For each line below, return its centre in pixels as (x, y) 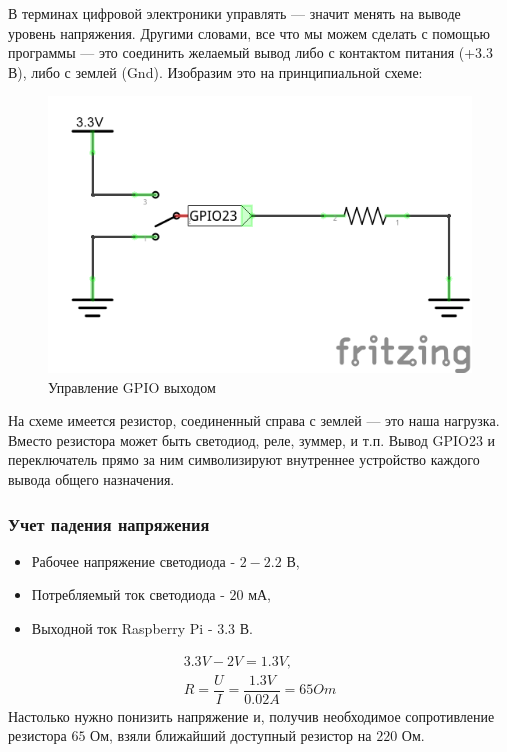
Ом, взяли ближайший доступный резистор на (231, 735)
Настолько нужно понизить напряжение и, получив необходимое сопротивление (251, 715)
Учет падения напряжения (109, 523)
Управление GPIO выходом (132, 386)
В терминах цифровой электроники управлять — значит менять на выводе (234, 13)
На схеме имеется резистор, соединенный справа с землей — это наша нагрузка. (254, 420)
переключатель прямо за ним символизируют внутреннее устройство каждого (244, 459)
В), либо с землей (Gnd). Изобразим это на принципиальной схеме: (215, 71)
